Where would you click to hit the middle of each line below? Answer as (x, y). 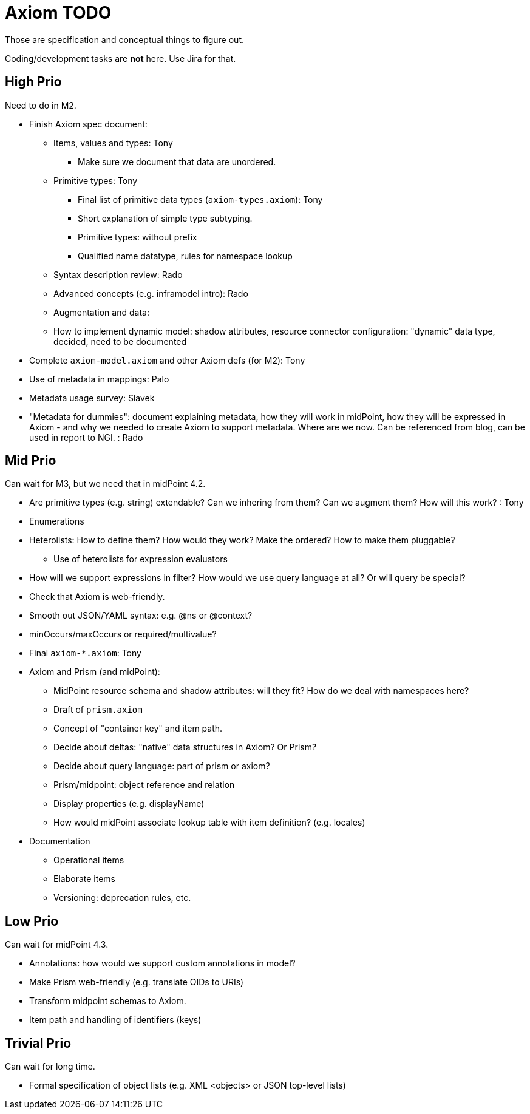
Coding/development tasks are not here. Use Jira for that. (121, 58)
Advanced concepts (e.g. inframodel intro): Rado (151, 293)
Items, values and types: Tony (113, 143)
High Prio (33, 82)
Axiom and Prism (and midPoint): (95, 672)
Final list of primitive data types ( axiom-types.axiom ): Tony (200, 199)
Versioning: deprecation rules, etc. (122, 898)
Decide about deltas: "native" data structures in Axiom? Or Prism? (185, 747)
